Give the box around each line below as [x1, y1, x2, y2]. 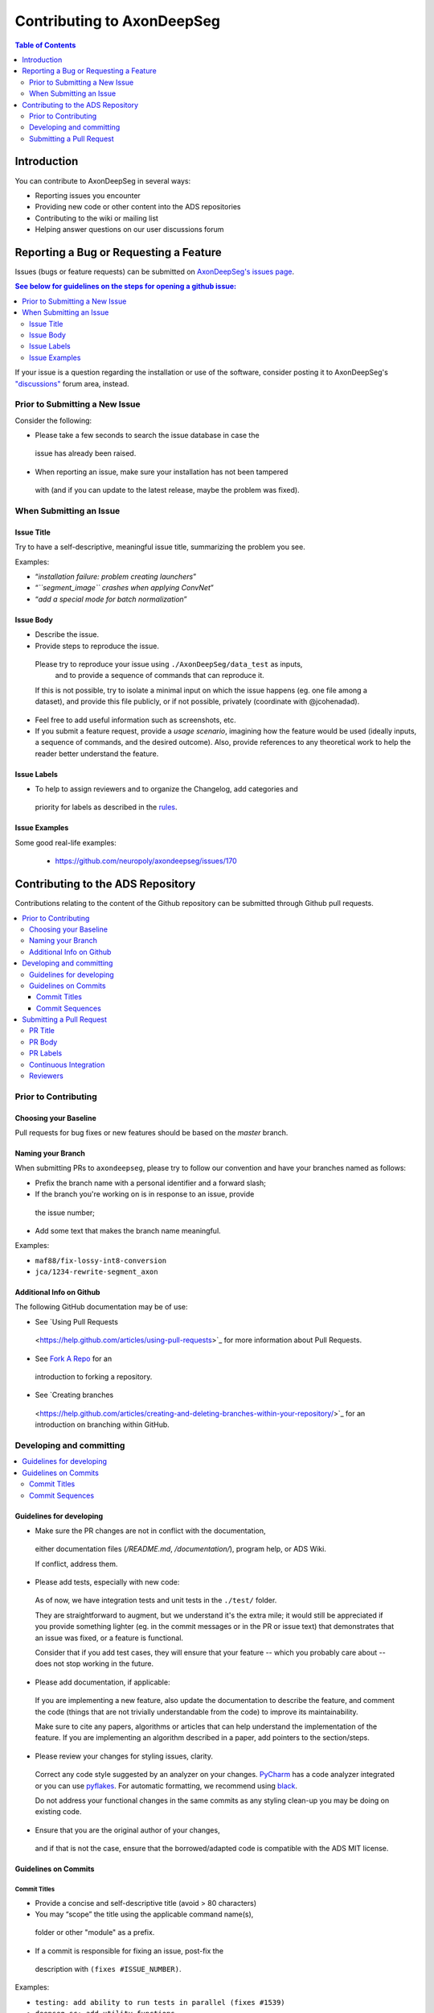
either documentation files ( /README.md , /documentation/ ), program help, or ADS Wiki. [35, 1544, 327, 1554]
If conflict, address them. [35, 1559, 118, 1569]
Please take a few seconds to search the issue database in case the [35, 431, 260, 440]
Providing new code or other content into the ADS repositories [35, 202, 241, 212]
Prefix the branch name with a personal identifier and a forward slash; [35, 1178, 267, 1188]
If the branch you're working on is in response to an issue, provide [35, 1189, 255, 1199]
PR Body [29, 1037, 58, 1047]
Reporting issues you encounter [35, 190, 141, 200]
